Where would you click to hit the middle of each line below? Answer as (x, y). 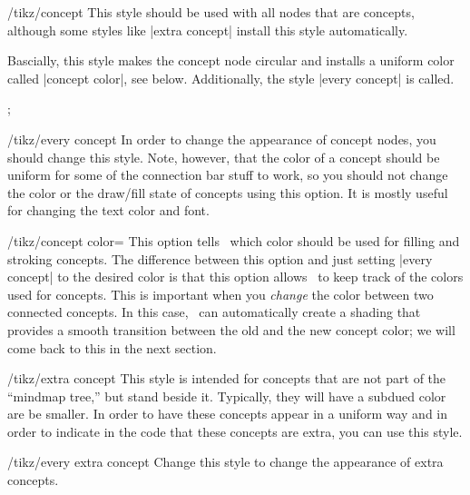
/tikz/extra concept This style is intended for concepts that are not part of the (227, 378)
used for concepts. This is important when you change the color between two (220, 294)
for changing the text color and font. (108, 210)
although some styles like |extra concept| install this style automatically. (208, 30)
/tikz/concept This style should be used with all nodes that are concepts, (211, 12)
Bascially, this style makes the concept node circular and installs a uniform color (231, 60)
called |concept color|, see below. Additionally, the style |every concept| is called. (231, 78)
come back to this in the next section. (112, 347)
